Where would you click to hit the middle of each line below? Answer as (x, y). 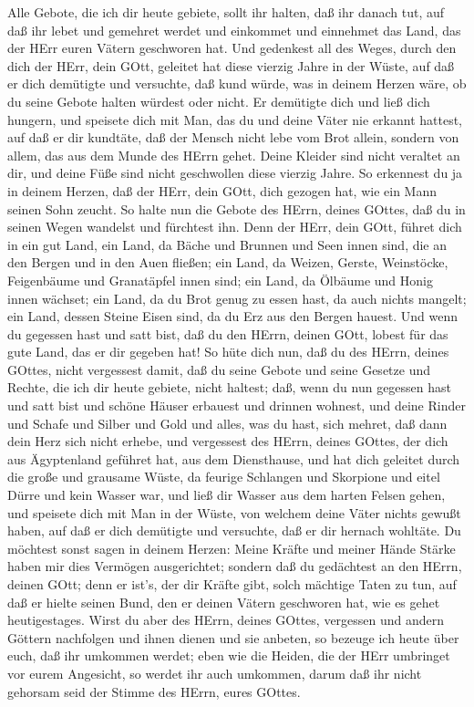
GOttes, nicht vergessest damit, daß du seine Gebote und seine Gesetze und (219, 369)
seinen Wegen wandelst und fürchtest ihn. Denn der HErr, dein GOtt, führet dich (235, 227)
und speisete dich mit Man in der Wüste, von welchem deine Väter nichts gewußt (234, 512)
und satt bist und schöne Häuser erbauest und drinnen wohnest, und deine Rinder (237, 405)
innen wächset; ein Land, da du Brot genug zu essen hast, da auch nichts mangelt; (237, 298)
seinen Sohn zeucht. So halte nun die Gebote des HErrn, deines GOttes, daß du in (237, 208)
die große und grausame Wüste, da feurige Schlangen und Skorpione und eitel (224, 477)
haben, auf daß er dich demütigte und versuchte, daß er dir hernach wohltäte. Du (234, 530)
